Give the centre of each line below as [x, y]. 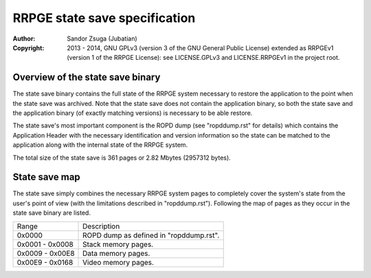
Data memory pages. [116, 253]
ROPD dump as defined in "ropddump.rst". [151, 235]
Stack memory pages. [118, 244]
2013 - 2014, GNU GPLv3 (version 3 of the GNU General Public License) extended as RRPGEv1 [200, 47]
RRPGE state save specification [104, 18]
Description [101, 226]
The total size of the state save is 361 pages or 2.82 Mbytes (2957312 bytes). [122, 158]
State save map [46, 177]
